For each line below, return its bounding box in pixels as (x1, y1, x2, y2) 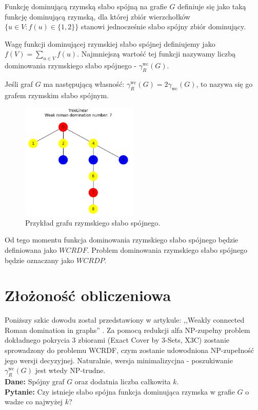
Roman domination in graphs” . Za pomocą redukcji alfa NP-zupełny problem (5, 324, 250, 335)
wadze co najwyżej (5, 396, 63, 407)
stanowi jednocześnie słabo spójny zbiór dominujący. (81, 21, 246, 32)
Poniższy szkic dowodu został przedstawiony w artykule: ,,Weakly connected (5, 314, 245, 325)
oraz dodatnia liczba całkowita (74, 376, 171, 387)
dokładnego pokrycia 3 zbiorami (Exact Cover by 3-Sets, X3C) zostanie (5, 334, 229, 345)
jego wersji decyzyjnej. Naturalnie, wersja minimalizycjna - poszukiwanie (5, 355, 233, 365)
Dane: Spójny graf (5, 376, 65, 387)
